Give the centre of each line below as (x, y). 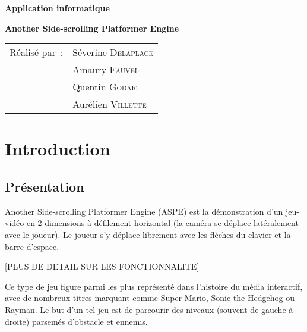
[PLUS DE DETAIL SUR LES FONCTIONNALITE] (102, 266)
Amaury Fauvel (106, 70)
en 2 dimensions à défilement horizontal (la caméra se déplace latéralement (162, 223)
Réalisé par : (37, 52)
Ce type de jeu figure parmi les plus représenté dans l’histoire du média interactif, (154, 286)
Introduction (58, 148)
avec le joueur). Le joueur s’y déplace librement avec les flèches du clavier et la (148, 234)
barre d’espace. (32, 246)
